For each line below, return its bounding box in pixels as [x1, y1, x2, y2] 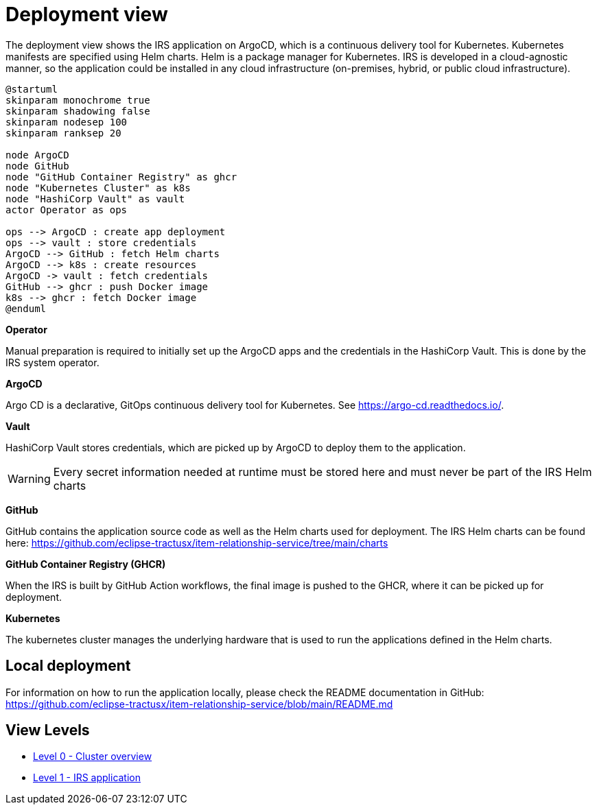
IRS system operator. [5, 356, 99, 368]
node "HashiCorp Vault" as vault [5, 193, 185, 204]
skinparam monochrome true [5, 94, 150, 106]
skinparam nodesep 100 [5, 116, 128, 128]
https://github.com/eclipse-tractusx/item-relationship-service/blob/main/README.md [5, 698, 393, 710]
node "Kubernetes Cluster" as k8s [5, 182, 191, 193]
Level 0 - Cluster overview [33, 750, 152, 763]
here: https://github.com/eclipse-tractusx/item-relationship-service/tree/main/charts [5, 536, 388, 549]
